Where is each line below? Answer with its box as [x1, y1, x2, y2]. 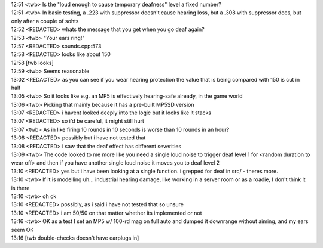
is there [11, 184, 30, 191]
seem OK [11, 226, 34, 233]
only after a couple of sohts [11, 17, 79, 24]
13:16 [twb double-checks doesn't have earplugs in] [11, 234, 139, 241]
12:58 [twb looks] [11, 59, 54, 66]
